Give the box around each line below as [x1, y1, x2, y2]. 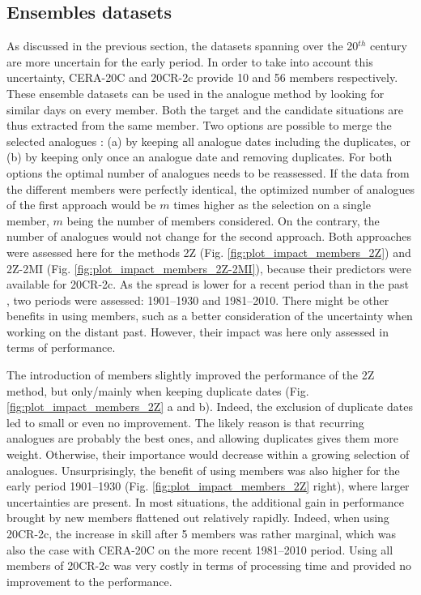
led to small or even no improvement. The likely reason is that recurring [6, 413, 364, 430]
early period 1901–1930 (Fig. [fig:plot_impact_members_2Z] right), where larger [6, 477, 410, 494]
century [370, 37, 407, 54]
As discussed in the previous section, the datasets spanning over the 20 [6, 37, 359, 54]
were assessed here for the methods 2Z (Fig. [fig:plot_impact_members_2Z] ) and [6, 243, 411, 260]
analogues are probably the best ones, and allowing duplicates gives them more [6, 430, 398, 447]
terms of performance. [6, 339, 116, 356]
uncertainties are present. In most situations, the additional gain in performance [6, 493, 404, 510]
